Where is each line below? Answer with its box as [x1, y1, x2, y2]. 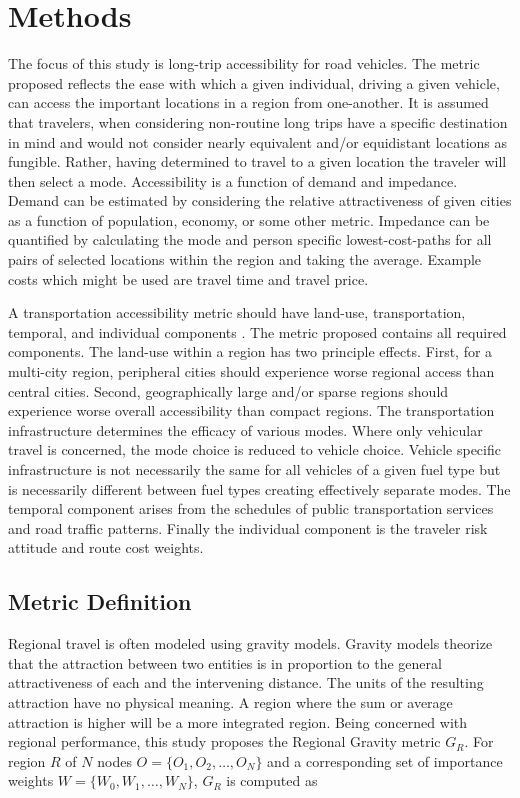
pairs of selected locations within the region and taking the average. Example [8, 249, 482, 270]
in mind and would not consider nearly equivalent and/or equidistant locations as [8, 131, 508, 152]
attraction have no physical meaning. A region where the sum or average [8, 691, 453, 712]
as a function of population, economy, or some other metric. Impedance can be [8, 209, 490, 230]
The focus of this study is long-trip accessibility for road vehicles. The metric [8, 53, 480, 74]
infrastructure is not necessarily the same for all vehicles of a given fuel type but [8, 459, 501, 479]
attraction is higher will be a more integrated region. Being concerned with [8, 711, 468, 732]
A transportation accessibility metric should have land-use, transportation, [8, 302, 466, 323]
